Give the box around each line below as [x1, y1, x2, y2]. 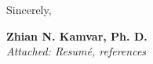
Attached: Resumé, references [6, 43, 147, 59]
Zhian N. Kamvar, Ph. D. [6, 27, 148, 44]
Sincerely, [6, 2, 52, 17]
